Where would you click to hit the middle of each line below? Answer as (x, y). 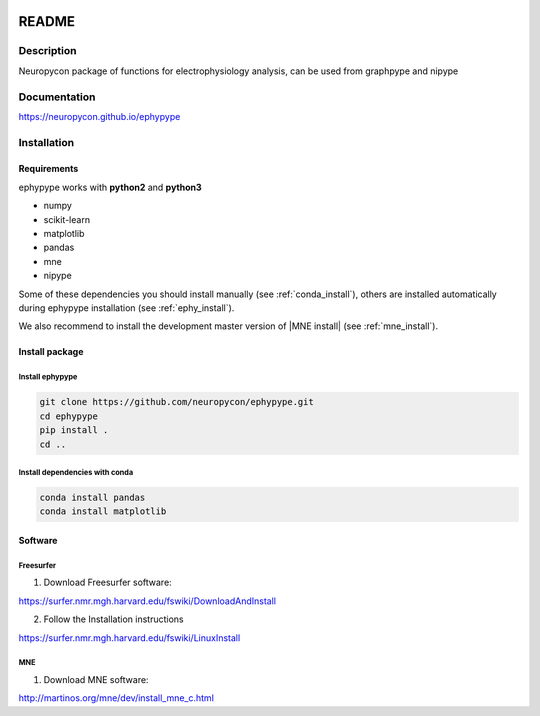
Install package (51, 352)
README (46, 21)
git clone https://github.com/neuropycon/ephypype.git (176, 402)
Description (47, 51)
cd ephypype (69, 416)
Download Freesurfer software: (107, 582)
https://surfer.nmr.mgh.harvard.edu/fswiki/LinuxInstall (129, 637)
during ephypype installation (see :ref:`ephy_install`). (126, 307)
